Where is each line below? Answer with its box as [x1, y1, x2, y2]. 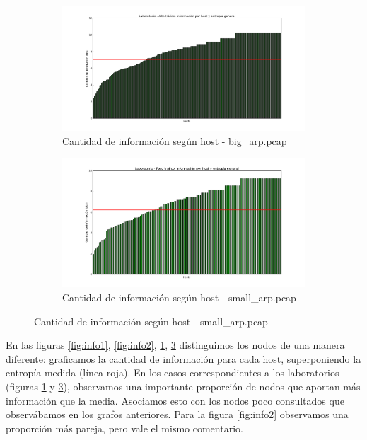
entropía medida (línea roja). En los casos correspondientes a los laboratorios [6, 365, 339, 380]
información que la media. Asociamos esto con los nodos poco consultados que [6, 393, 344, 407]
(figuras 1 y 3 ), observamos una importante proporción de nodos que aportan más [6, 379, 361, 394]
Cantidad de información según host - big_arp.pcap [62, 133, 287, 148]
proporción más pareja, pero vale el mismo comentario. [6, 420, 243, 435]
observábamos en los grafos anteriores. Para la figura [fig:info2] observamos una [6, 407, 349, 422]
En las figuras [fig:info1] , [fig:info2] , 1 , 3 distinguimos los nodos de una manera [6, 337, 345, 352]
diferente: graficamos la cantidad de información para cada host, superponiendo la [6, 351, 361, 366]
